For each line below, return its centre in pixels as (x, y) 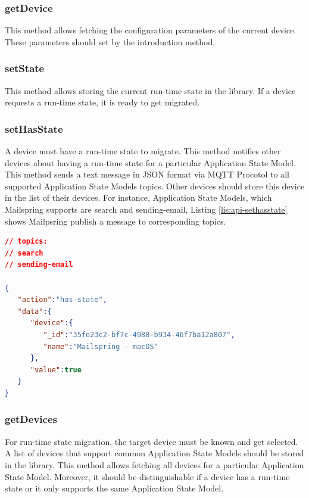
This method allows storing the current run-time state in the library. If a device (150, 90)
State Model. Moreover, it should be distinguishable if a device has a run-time (147, 476)
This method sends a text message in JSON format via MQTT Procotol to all (147, 174)
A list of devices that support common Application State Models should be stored (154, 453)
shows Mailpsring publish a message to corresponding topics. (116, 221)
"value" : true (56, 370)
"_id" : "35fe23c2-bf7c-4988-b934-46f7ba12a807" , (139, 334)
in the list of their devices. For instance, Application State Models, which (138, 197)
